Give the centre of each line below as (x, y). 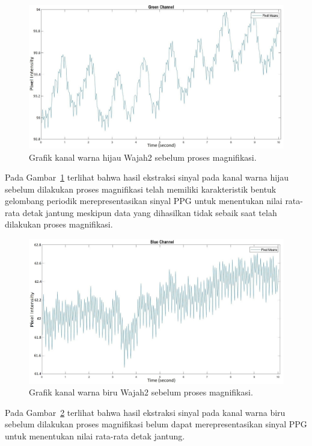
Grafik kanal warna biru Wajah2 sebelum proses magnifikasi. (141, 392)
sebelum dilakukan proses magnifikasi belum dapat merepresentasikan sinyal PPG (156, 424)
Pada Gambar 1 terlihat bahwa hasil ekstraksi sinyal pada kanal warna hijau (147, 177)
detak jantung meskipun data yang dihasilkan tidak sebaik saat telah (150, 212)
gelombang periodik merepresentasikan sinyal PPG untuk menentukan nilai (144, 201)
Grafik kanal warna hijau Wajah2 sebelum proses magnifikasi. (143, 157)
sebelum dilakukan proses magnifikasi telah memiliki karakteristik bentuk (141, 189)
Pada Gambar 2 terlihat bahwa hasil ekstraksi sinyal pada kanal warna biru (145, 412)
